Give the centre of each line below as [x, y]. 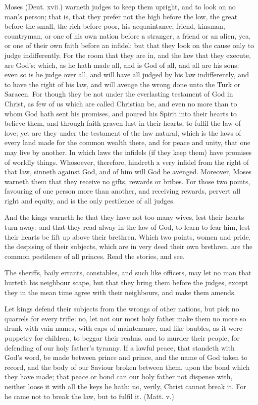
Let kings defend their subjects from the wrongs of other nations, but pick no [122, 309]
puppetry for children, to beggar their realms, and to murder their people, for [122, 338]
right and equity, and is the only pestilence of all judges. [90, 200]
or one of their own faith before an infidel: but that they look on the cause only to [129, 45]
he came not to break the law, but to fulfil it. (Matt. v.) [89, 396]
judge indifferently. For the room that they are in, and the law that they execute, [128, 55]
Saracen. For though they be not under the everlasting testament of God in [119, 94]
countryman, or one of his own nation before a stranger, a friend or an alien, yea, [128, 35]
